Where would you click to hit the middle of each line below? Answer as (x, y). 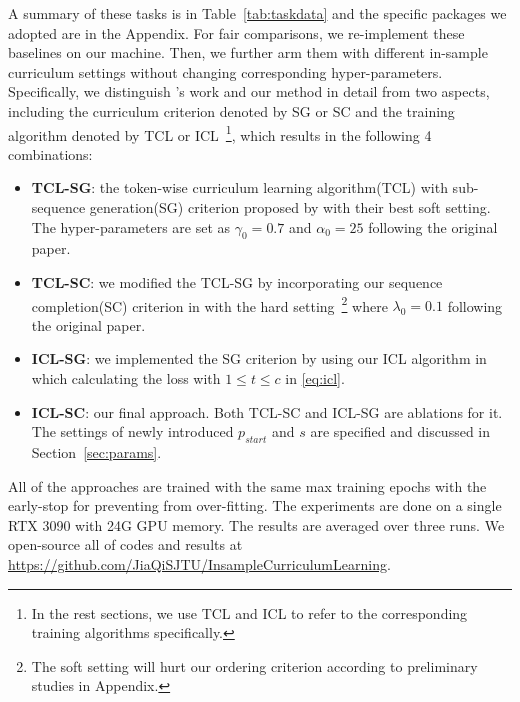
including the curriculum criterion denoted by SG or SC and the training (231, 110)
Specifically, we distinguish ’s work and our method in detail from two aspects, (249, 91)
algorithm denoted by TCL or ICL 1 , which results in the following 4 (220, 133)
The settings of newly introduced (132, 431)
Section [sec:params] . (96, 452)
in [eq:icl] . (315, 378)
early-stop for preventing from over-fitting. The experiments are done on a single (255, 505)
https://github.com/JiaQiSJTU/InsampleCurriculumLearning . (199, 563)
